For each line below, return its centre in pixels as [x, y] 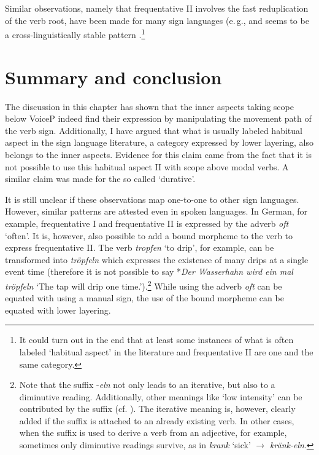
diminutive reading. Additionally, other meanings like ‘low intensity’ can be [161, 396]
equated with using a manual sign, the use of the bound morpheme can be [144, 298]
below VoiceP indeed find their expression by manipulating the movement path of [158, 118]
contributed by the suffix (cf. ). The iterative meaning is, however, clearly [157, 409]
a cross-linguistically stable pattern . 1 [75, 34]
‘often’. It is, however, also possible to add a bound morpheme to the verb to [149, 235]
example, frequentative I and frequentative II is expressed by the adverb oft [147, 223]
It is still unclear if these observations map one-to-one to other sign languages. [152, 199]
